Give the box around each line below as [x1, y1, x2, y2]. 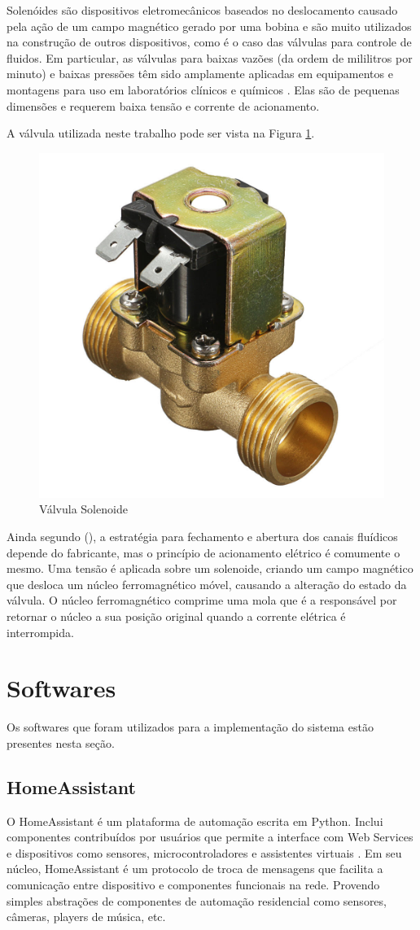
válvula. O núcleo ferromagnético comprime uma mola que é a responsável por [7, 592, 397, 609]
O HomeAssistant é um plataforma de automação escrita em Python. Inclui [7, 812, 383, 829]
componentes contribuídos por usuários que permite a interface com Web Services [7, 828, 413, 845]
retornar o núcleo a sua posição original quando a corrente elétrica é [7, 607, 346, 624]
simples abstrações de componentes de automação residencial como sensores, [7, 892, 387, 909]
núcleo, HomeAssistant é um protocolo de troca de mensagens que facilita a [7, 860, 383, 877]
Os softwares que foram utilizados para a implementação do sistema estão [7, 718, 374, 736]
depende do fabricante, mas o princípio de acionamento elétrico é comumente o [7, 544, 400, 561]
